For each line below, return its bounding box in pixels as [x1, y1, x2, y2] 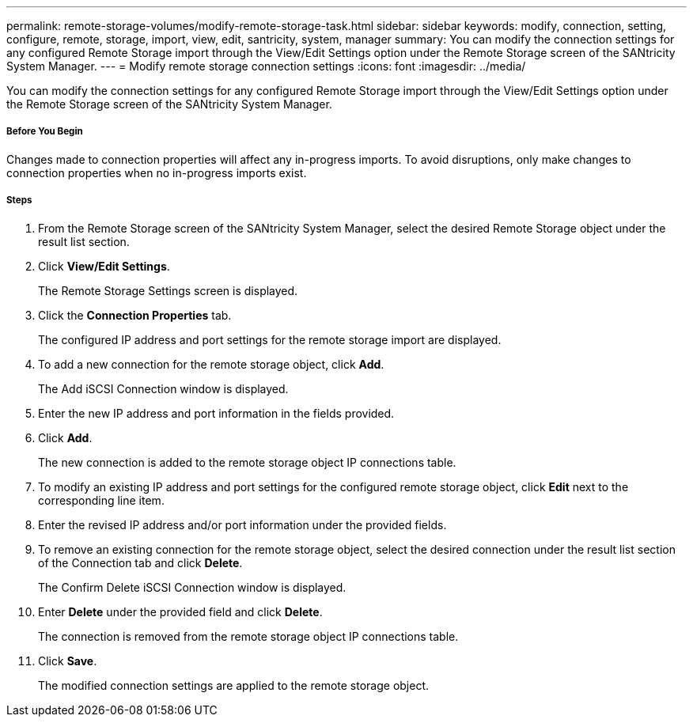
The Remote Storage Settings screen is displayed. [38, 283, 298, 297]
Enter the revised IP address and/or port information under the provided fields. [38, 517, 447, 532]
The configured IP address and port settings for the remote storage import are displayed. [38, 332, 502, 346]
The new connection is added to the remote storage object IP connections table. [38, 455, 456, 469]
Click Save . [38, 653, 97, 668]
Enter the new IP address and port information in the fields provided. [38, 406, 395, 420]
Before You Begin [6, 126, 83, 138]
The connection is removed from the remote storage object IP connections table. [38, 629, 459, 643]
